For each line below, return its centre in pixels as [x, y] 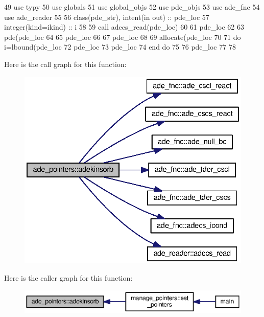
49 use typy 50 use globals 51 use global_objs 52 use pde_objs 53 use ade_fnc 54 [132, 7]
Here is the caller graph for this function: [68, 278]
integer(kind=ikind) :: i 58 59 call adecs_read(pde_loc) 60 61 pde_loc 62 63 [124, 27]
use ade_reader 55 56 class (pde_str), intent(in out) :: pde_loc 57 [107, 17]
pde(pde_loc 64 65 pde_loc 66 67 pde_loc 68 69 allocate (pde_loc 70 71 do [123, 37]
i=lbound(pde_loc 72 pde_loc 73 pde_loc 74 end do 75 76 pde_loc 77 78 [120, 47]
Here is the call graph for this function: [65, 64]
